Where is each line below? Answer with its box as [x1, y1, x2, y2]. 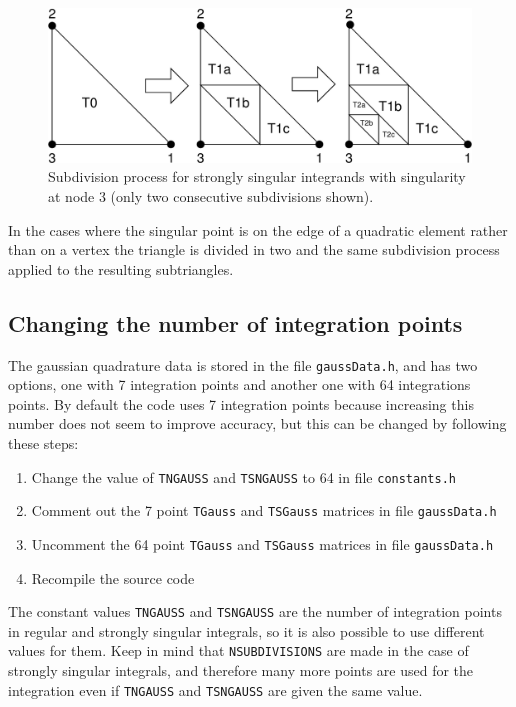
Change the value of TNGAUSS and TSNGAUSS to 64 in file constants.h [31, 466, 456, 487]
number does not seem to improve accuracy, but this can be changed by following [8, 413, 507, 434]
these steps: [8, 433, 79, 454]
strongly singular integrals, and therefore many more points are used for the [8, 660, 474, 681]
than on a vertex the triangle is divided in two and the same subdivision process [8, 239, 500, 260]
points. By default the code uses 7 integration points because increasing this [8, 393, 474, 414]
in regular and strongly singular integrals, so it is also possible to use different [8, 620, 485, 641]
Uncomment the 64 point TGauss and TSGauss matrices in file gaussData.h [31, 533, 494, 554]
